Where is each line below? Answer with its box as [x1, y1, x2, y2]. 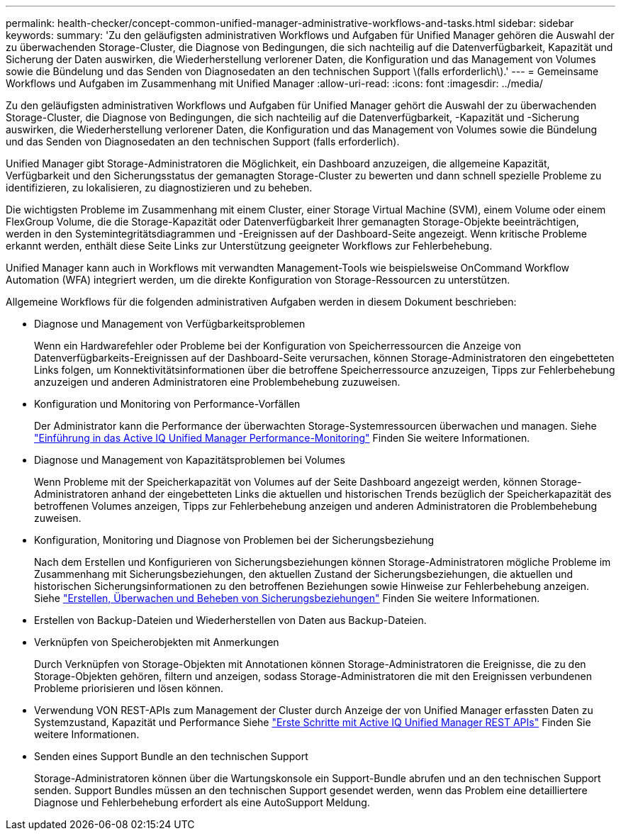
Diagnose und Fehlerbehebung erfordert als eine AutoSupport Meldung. [34, 796, 370, 808]
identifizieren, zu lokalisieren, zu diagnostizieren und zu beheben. [6, 182, 313, 194]
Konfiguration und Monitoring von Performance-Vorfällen [34, 398, 301, 410]
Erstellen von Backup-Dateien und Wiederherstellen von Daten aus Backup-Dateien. [34, 614, 427, 626]
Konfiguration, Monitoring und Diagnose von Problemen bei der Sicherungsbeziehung [34, 534, 435, 546]
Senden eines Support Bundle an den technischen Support [34, 750, 308, 762]
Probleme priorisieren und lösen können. [34, 682, 224, 694]
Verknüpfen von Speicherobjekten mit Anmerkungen [34, 636, 279, 648]
